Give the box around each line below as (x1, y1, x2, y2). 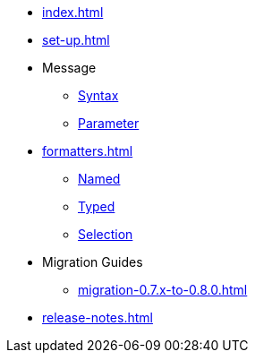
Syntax (78, 88, 119, 103)
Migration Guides (42, 254, 143, 270)
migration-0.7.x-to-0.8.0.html (78, 282, 248, 297)
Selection (78, 227, 133, 242)
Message (42, 60, 97, 75)
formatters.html (42, 143, 133, 159)
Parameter (78, 116, 140, 131)
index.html (42, 4, 104, 20)
